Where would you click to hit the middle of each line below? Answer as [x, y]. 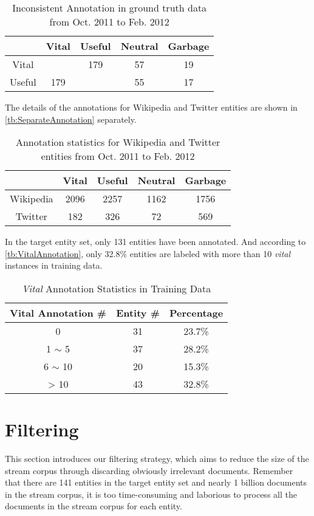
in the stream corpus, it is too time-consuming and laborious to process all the [151, 494]
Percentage [196, 312]
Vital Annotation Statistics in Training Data [116, 288]
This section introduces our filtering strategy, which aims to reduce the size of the [157, 459]
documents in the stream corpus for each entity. [94, 506]
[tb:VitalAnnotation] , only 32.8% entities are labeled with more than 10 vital [148, 253]
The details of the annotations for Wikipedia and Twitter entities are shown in [151, 107]
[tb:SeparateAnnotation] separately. [71, 119]
